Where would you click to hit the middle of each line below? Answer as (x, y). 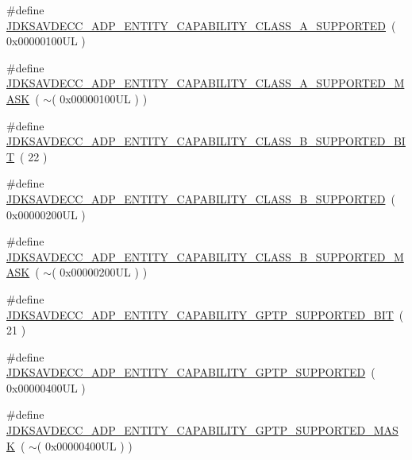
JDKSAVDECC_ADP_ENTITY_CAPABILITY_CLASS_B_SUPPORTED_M (205, 256)
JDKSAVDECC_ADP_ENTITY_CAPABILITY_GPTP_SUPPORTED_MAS (202, 430)
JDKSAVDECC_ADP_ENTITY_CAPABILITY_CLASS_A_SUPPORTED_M (206, 83)
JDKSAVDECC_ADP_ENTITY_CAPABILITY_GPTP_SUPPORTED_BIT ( (205, 314)
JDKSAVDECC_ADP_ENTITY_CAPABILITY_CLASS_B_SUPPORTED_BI (206, 141)
